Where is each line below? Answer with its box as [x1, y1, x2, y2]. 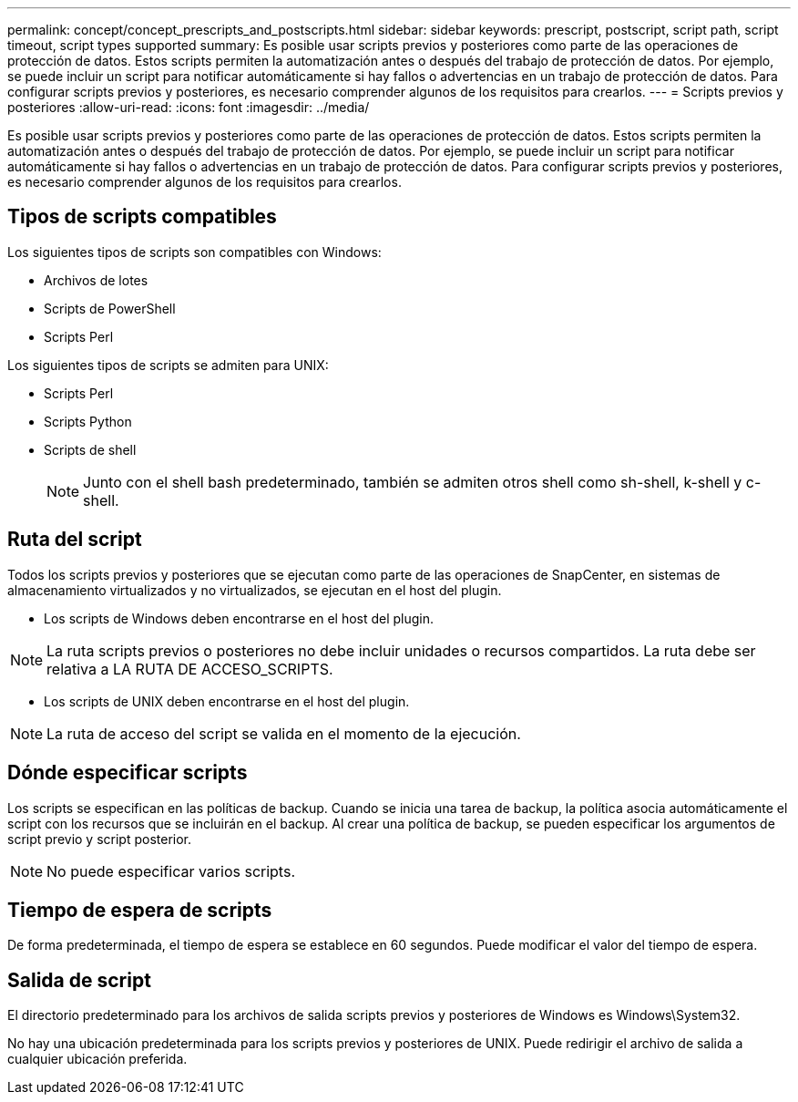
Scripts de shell [44, 441, 137, 458]
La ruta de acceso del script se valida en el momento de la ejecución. [46, 724, 521, 743]
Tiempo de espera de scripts [7, 898, 272, 922]
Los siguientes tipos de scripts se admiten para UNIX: [7, 356, 329, 373]
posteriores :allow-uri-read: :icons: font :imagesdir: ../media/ [7, 99, 370, 115]
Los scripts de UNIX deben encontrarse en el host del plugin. [44, 693, 410, 709]
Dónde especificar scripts [7, 761, 248, 785]
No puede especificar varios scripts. [46, 861, 295, 881]
